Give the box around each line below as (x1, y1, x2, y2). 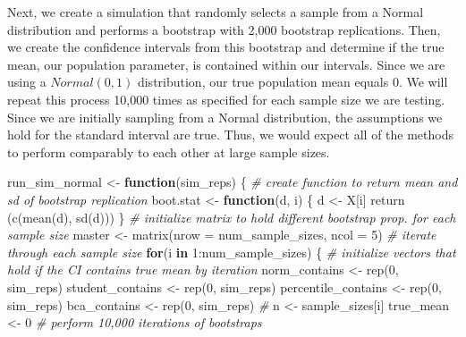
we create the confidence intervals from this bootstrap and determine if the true (7, 38, 445, 56)
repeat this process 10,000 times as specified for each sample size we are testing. (7, 89, 445, 108)
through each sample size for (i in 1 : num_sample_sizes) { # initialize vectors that (7, 242, 456, 261)
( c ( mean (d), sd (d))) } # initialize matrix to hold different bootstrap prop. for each (7, 207, 456, 226)
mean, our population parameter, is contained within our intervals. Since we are (7, 55, 445, 73)
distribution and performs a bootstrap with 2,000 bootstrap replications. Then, (7, 20, 441, 38)
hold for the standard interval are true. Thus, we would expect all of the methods (7, 125, 453, 144)
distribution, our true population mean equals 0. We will (137, 72, 448, 91)
